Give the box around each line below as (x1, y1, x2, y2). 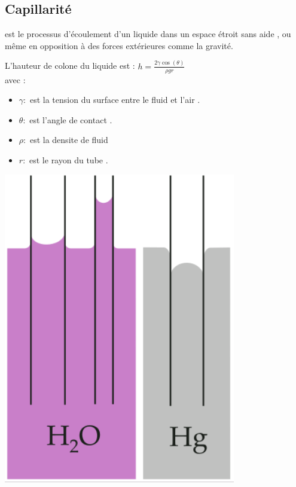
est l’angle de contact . (29, 113, 112, 126)
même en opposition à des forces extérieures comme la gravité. (5, 39, 233, 51)
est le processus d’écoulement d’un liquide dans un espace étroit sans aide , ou (5, 28, 291, 40)
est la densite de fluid (29, 133, 108, 146)
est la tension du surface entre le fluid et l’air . (29, 93, 200, 106)
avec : (5, 73, 26, 86)
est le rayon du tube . (29, 153, 108, 166)
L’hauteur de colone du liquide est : (5, 59, 135, 72)
